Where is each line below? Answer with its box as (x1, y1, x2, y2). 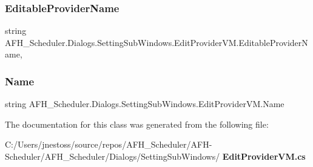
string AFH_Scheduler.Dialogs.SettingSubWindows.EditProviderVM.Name (5, 97, 284, 110)
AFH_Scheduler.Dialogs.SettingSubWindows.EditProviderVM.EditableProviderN (5, 36, 308, 48)
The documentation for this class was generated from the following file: (5, 117, 269, 130)
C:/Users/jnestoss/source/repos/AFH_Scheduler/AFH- (5, 138, 212, 151)
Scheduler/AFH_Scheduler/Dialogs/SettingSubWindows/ (5, 150, 220, 162)
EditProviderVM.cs (222, 150, 306, 162)
